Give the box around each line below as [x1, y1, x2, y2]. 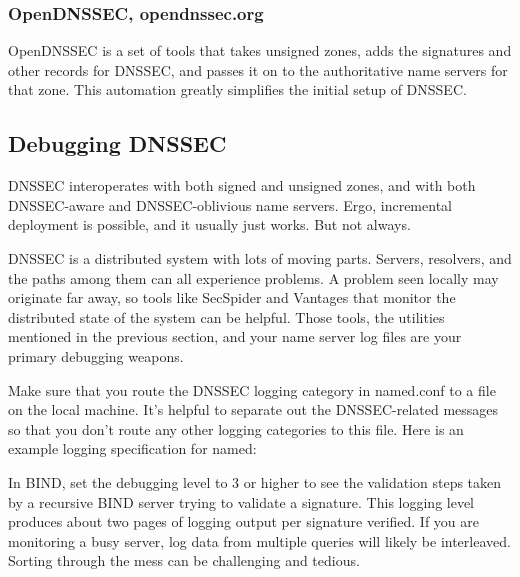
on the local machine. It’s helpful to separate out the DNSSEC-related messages [8, 399, 499, 420]
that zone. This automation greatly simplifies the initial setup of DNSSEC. [8, 79, 467, 100]
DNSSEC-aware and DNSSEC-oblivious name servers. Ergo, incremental [8, 194, 452, 215]
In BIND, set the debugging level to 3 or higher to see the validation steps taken [8, 471, 502, 492]
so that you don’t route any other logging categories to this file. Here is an [8, 418, 464, 439]
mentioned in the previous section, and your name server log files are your [8, 326, 462, 347]
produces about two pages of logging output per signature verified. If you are [8, 511, 480, 532]
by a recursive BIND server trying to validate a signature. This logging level [8, 491, 475, 512]
